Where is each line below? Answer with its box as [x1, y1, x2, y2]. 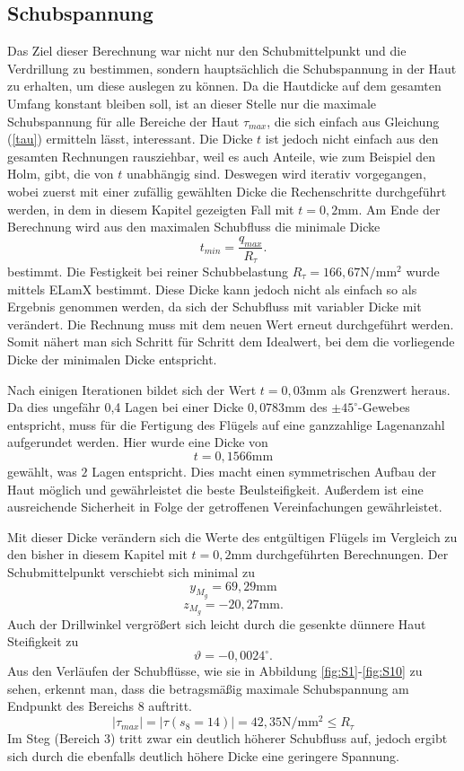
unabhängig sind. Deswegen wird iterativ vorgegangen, [127, 164, 426, 183]
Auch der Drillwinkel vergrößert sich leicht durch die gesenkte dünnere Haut [7, 614, 426, 633]
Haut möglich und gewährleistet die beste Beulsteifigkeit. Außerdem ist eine [7, 479, 424, 498]
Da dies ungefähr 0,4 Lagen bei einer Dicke [7, 398, 244, 416]
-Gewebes [358, 398, 410, 416]
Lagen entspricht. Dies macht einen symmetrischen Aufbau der [92, 461, 437, 480]
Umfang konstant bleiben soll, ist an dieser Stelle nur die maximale [7, 93, 377, 112]
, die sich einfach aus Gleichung [267, 111, 440, 130]
